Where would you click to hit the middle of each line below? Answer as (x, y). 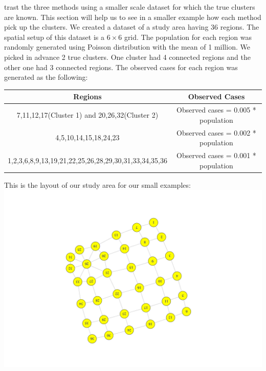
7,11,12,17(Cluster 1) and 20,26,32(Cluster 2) (87, 114)
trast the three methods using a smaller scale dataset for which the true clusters (130, 7)
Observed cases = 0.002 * (216, 132)
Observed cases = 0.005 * (216, 110)
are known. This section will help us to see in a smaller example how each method (133, 17)
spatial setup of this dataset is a (54, 37)
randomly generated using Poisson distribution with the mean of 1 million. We (127, 47)
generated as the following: (46, 77)
